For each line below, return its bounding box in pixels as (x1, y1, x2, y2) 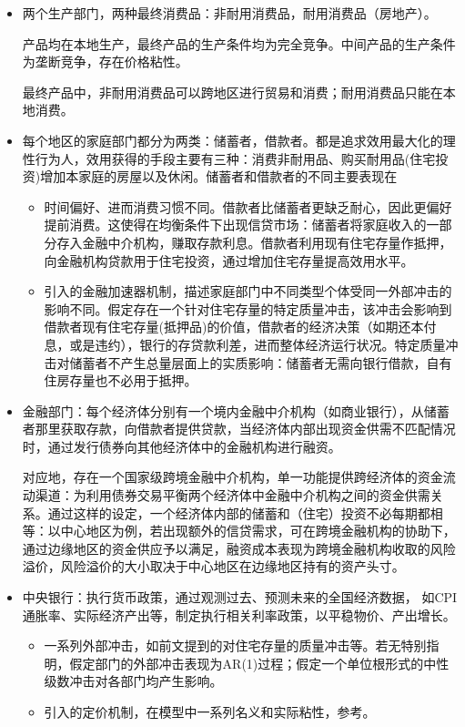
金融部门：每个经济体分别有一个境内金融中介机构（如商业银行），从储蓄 (22, 401, 450, 420)
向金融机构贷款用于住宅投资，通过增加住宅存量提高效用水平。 (44, 251, 414, 270)
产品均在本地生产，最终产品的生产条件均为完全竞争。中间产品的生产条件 (22, 34, 456, 53)
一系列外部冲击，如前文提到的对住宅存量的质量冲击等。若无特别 (44, 636, 427, 655)
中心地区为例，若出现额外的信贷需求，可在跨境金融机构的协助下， (60, 521, 456, 540)
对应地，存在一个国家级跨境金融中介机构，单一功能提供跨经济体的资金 (22, 467, 443, 486)
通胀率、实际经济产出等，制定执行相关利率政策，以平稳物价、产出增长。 (22, 605, 456, 624)
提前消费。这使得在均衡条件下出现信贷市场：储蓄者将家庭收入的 (44, 215, 427, 234)
